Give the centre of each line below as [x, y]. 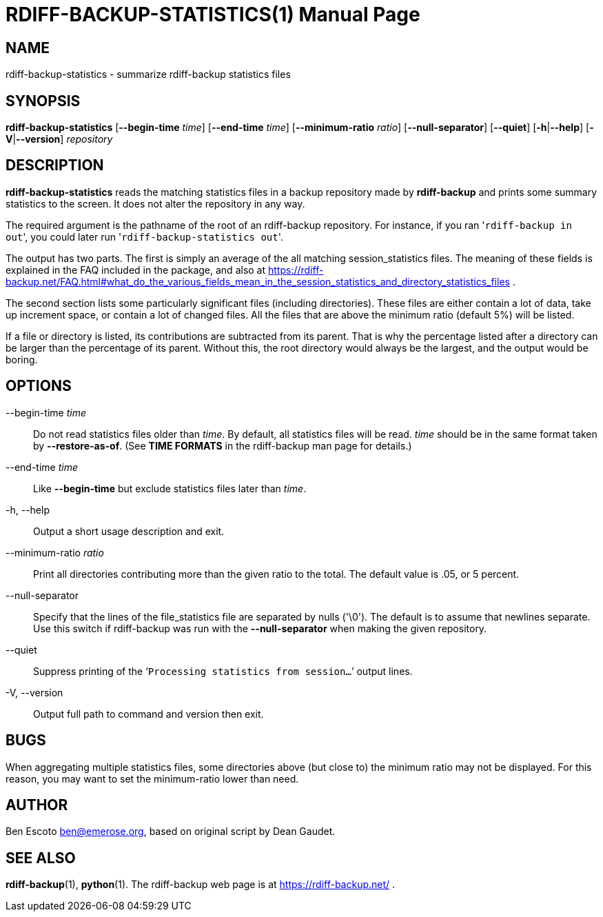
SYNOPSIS [43, 101]
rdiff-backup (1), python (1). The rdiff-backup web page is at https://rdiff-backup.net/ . [201, 885]
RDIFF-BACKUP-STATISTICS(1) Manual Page [213, 14]
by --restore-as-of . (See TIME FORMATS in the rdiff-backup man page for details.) [223, 445]
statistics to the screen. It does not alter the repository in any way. [155, 203]
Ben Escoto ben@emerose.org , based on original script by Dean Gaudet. [171, 832]
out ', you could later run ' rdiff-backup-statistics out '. [144, 236]
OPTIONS [39, 386]
